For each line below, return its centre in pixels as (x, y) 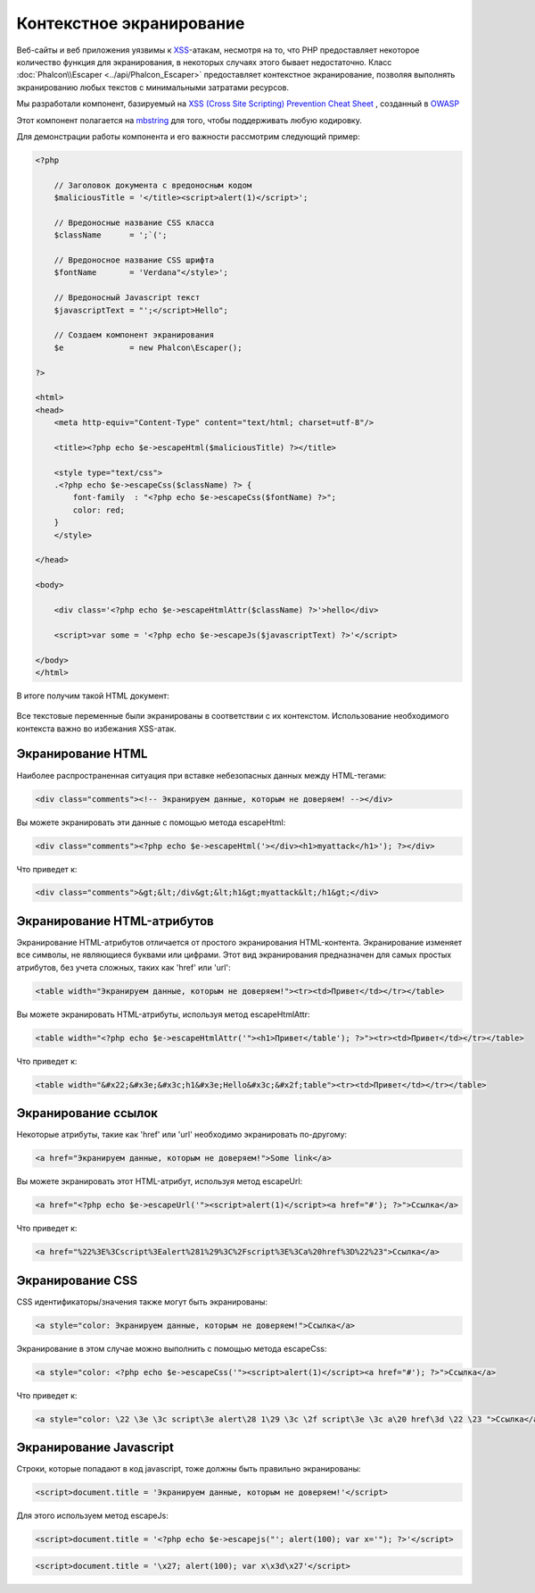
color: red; (99, 510)
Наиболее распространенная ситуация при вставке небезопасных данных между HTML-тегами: (202, 775)
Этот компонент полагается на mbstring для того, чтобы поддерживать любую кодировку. (189, 120)
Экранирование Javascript (95, 1447)
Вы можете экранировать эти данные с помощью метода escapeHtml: (151, 822)
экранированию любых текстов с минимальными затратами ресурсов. (153, 87)
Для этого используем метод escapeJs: (92, 1515)
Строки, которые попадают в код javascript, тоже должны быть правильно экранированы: (189, 1469)
